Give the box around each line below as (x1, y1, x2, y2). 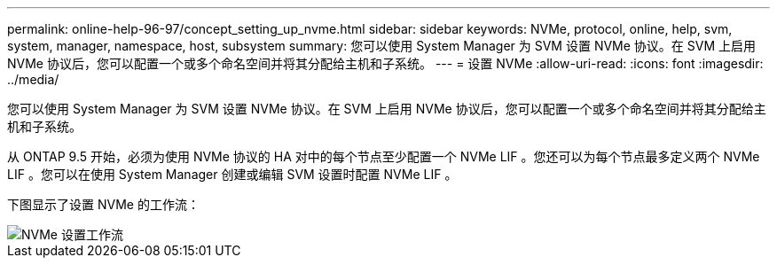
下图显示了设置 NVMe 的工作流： (7, 197, 200, 212)
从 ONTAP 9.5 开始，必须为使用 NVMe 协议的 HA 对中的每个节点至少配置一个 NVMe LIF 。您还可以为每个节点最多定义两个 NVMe (7, 149, 760, 164)
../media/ (7, 72, 59, 87)
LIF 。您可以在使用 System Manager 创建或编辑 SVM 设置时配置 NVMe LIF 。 (7, 167, 458, 182)
